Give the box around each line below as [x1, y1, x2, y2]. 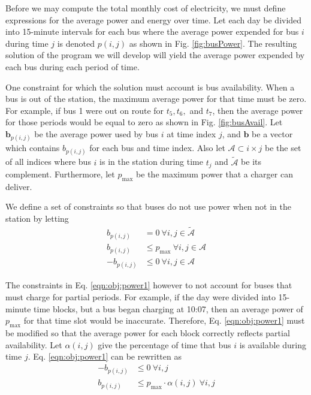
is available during [239, 338, 307, 351]
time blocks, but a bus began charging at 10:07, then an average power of [34, 302, 303, 315]
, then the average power [212, 104, 303, 116]
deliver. [5, 180, 32, 192]
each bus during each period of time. [5, 60, 140, 73]
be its [241, 155, 261, 168]
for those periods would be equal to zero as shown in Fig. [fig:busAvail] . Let [5, 116, 283, 128]
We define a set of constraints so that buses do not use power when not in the [5, 200, 291, 213]
